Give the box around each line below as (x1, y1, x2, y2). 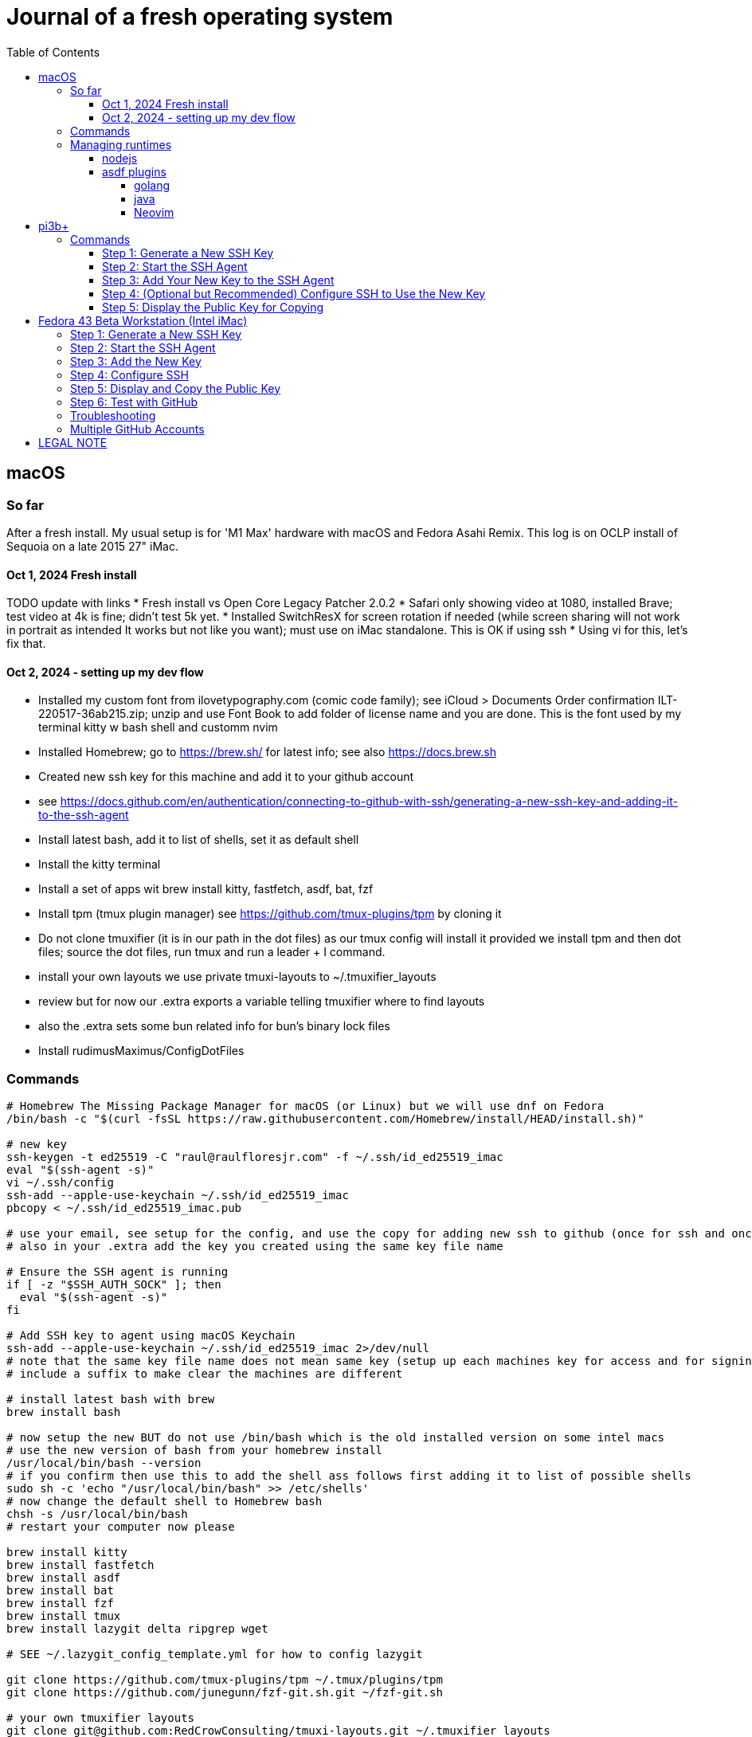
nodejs (102, 151, 138, 165)
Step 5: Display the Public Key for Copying (102, 300, 324, 314)
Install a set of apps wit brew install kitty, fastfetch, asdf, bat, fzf (38, 882, 374, 896)
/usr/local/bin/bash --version (6, 1457, 202, 1470)
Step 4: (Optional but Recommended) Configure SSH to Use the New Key (102, 286, 486, 300)
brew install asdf (6, 1571, 121, 1585)
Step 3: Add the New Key (70, 354, 202, 368)
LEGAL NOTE (38, 435, 108, 449)
